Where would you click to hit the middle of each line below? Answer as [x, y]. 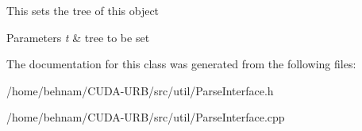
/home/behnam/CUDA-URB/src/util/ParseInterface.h [140, 90]
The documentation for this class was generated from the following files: [181, 64]
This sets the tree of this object [83, 10]
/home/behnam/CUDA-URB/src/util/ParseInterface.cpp [146, 117]
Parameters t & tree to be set [78, 37]
